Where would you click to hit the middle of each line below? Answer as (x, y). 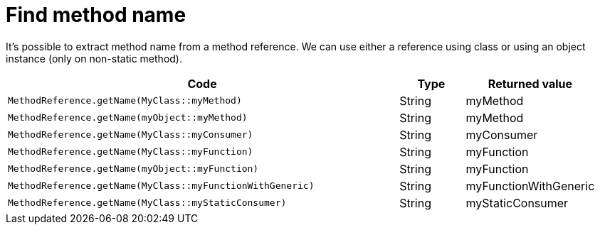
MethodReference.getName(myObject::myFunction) (133, 169)
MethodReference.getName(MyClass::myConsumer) (131, 135)
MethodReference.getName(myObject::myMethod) (128, 118)
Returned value (530, 83)
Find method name (96, 15)
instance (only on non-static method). (94, 58)
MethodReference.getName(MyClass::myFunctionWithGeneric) (161, 186)
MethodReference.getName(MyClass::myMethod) (125, 101)
